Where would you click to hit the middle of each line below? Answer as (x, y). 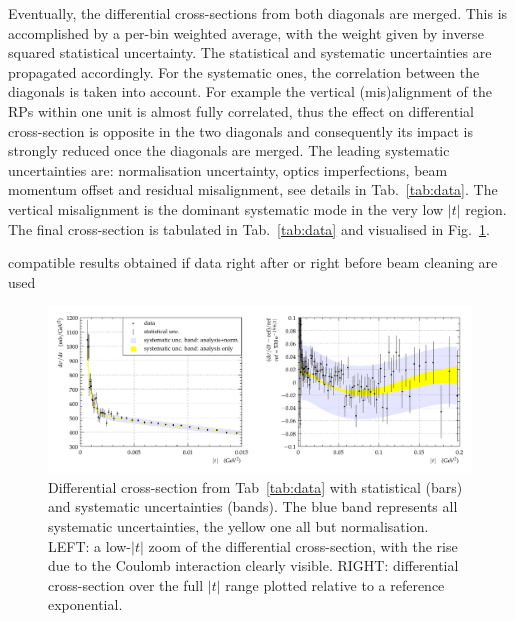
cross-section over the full (126, 584)
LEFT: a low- (90, 545)
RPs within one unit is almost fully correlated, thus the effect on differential (241, 110)
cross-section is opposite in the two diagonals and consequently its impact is (241, 130)
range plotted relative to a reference (335, 584)
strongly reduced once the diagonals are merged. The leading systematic (229, 150)
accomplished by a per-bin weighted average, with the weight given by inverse (246, 32)
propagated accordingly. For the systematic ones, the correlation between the (244, 71)
